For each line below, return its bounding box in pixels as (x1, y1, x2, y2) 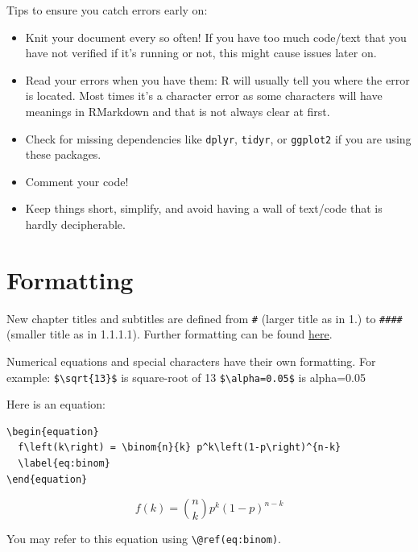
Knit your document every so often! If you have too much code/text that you (25, 28, 407, 45)
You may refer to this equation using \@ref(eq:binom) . (6, 530, 281, 547)
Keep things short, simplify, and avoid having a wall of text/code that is (25, 200, 383, 217)
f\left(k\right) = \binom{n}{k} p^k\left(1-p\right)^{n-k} (18, 442, 341, 454)
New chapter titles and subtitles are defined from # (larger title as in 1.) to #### (6, 309, 403, 326)
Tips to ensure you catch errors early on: (6, 2, 208, 18)
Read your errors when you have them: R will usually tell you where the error (25, 71, 410, 88)
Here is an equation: (6, 396, 106, 413)
